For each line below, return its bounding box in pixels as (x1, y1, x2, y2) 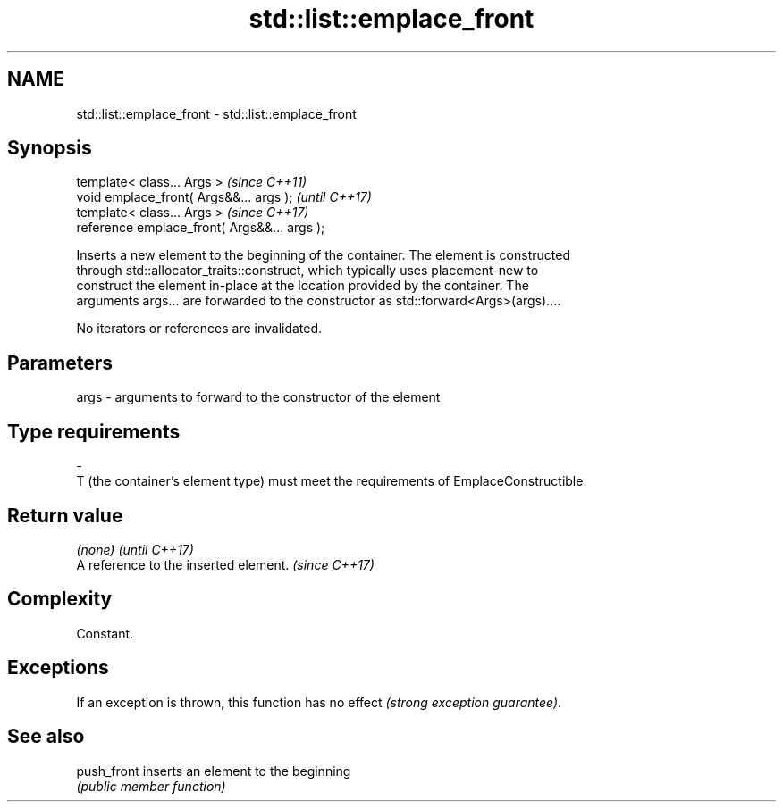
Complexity (7, 588, 113, 611)
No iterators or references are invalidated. (76, 321, 323, 337)
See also (7, 725, 85, 748)
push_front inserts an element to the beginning (76, 763, 351, 779)
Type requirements (7, 420, 181, 443)
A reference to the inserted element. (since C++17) (76, 556, 375, 572)
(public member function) (76, 778, 226, 794)
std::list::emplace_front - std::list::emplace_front (76, 105, 357, 121)
